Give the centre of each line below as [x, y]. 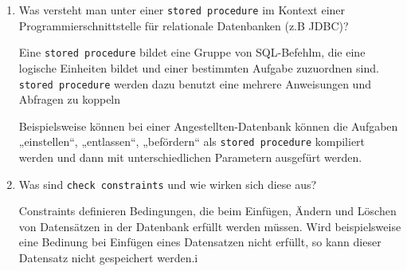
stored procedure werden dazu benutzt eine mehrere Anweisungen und [195, 83]
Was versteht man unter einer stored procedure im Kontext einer [182, 10]
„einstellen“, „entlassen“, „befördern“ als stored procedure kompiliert [192, 141]
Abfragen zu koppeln [70, 99]
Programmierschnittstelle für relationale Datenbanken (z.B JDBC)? [184, 25]
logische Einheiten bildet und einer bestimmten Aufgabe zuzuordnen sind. [199, 67]
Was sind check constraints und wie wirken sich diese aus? [168, 184]
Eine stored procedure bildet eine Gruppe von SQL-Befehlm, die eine [192, 52]
